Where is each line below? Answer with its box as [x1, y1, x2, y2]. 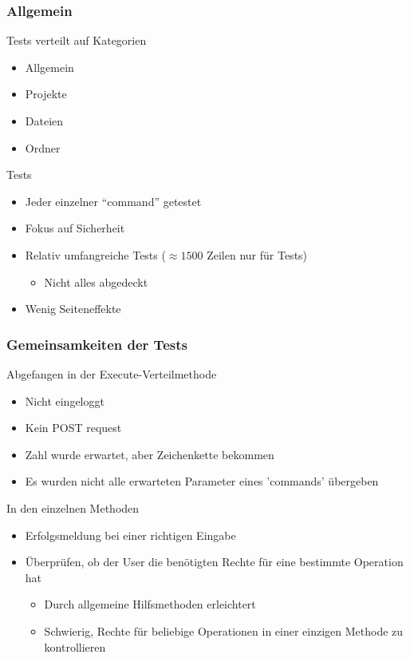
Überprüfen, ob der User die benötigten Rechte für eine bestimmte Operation [25, 553, 404, 570]
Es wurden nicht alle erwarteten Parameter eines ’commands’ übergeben [25, 473, 379, 490]
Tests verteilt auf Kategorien [6, 32, 147, 49]
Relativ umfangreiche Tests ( [25, 246, 166, 263]
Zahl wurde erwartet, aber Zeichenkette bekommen [25, 446, 274, 462]
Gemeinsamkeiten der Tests [6, 334, 187, 354]
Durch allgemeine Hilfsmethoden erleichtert [44, 596, 256, 612]
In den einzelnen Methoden [6, 499, 140, 516]
